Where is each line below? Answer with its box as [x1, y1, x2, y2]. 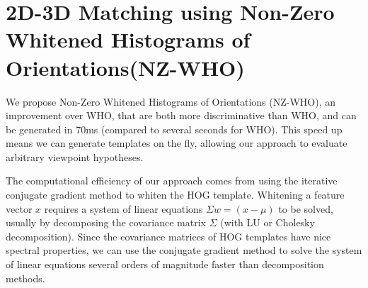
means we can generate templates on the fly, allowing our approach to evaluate [6, 135, 347, 150]
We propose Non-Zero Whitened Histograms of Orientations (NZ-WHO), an [6, 94, 335, 109]
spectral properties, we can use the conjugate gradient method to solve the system [6, 243, 362, 257]
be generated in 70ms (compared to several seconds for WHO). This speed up [6, 121, 343, 136]
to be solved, [278, 201, 333, 216]
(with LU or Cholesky [220, 215, 315, 230]
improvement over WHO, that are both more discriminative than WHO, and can [6, 108, 357, 123]
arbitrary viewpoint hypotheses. [6, 149, 144, 164]
